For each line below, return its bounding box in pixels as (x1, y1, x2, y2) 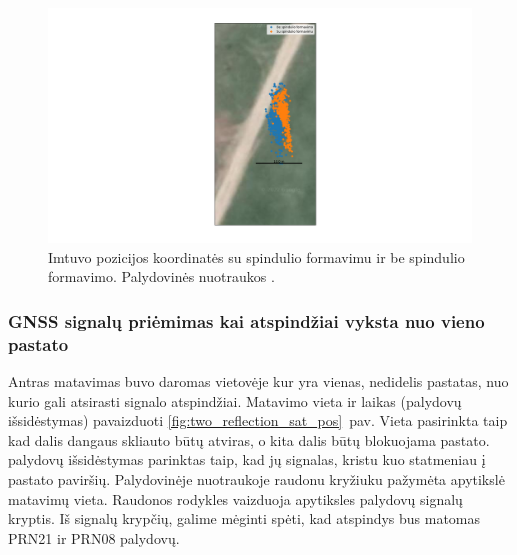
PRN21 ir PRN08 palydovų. (8, 527, 180, 548)
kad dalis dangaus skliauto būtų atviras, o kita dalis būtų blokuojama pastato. (8, 429, 490, 450)
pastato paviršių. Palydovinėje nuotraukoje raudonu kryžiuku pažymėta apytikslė (8, 469, 505, 490)
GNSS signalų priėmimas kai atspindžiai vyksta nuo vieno (8, 308, 485, 333)
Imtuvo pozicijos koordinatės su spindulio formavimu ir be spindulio (48, 246, 465, 267)
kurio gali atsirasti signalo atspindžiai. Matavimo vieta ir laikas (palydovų (8, 390, 462, 411)
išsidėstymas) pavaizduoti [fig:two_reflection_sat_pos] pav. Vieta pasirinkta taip (8, 410, 508, 431)
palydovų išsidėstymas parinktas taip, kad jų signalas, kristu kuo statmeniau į (8, 449, 486, 470)
